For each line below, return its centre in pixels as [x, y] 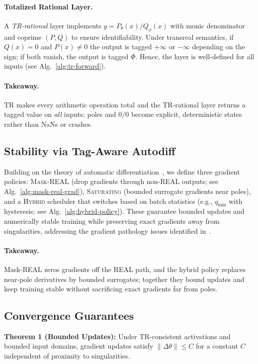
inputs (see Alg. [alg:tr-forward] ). [55, 66]
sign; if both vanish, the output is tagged [66, 56]
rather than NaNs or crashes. [48, 124]
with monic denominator [208, 25]
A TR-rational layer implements [53, 25]
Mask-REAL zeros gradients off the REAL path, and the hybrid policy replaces [125, 269]
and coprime [23, 37]
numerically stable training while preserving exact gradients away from [112, 221]
